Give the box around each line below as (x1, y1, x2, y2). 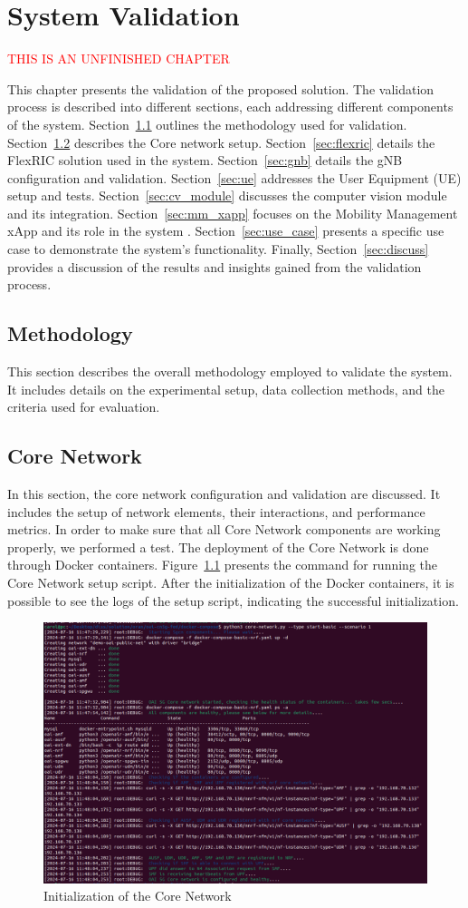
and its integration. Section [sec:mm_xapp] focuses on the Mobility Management (7, 203, 458, 222)
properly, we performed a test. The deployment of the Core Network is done (7, 537, 429, 556)
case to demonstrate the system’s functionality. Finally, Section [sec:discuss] (7, 239, 429, 259)
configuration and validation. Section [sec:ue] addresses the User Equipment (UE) (7, 168, 462, 187)
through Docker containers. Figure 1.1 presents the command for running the (7, 555, 438, 574)
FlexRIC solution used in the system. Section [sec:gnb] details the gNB (7, 151, 403, 170)
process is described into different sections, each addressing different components (7, 97, 454, 116)
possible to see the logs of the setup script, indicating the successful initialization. (7, 591, 459, 610)
